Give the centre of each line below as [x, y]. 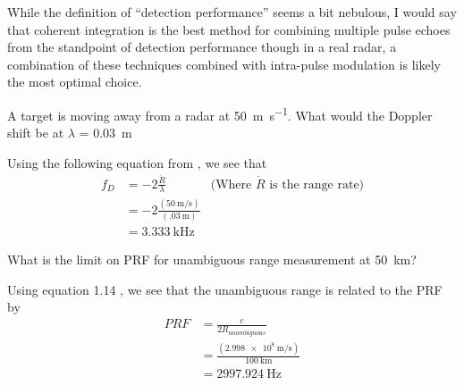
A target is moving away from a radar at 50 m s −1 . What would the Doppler [220, 113]
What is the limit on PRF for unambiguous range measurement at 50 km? [212, 259]
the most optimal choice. [75, 82]
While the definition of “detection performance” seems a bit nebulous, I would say [232, 12]
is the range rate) [317, 184]
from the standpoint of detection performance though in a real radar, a [202, 47]
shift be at [36, 133]
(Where [231, 184]
